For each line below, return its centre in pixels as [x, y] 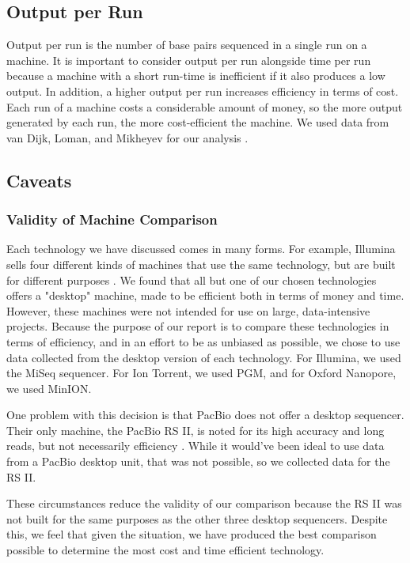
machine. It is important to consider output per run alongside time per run [189, 60]
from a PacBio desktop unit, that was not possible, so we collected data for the [198, 461]
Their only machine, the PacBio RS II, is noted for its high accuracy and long [196, 430]
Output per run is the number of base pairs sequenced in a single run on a [187, 45]
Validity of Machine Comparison [112, 219]
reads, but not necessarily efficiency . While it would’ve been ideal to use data [196, 446]
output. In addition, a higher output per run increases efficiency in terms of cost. [203, 91]
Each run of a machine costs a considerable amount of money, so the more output [205, 106]
